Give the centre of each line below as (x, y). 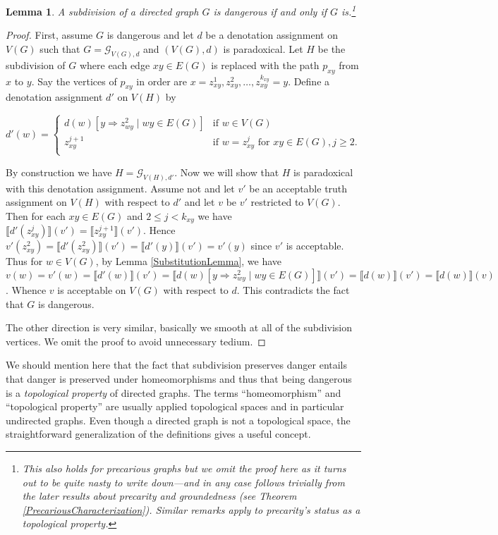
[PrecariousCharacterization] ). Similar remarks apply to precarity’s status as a (191, 509)
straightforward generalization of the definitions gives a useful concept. (158, 434)
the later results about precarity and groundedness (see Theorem (159, 496)
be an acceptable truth (298, 188)
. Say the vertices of (74, 81)
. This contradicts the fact (293, 290)
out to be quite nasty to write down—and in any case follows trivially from (183, 482)
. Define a (309, 81)
